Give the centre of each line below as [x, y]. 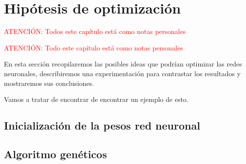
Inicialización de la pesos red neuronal [102, 125]
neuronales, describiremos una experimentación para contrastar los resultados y [122, 73]
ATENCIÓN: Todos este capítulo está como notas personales [95, 31]
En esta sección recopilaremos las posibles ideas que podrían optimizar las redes [123, 64]
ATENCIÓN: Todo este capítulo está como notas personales [94, 47]
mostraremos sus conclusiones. [49, 83]
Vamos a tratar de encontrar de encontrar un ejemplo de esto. [96, 99]
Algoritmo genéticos [56, 154]
